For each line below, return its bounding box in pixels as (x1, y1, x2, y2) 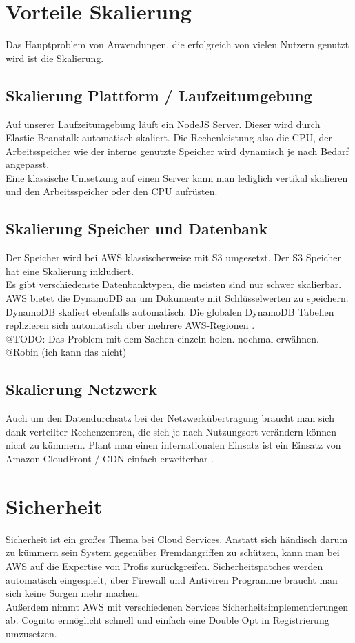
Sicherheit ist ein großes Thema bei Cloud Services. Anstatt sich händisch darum (6, 531, 348, 546)
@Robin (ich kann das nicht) (6, 345, 127, 359)
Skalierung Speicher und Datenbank (6, 218, 268, 239)
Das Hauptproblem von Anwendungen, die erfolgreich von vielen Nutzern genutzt (6, 37, 349, 52)
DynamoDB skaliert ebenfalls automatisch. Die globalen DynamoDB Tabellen (6, 304, 334, 318)
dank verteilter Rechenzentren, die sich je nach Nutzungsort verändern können (6, 424, 337, 438)
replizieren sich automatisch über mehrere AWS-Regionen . (6, 318, 255, 332)
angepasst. (6, 157, 50, 172)
